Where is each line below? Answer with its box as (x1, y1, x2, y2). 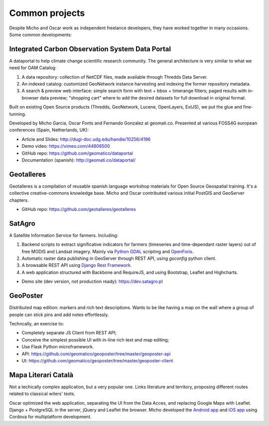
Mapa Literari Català (9, 371, 74, 379)
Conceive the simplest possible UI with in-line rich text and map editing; (21, 336, 169, 343)
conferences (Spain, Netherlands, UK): (9, 127, 89, 133)
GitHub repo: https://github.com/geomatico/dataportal (21, 150, 133, 156)
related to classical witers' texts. (9, 391, 76, 397)
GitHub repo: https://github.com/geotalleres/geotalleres (21, 207, 136, 212)
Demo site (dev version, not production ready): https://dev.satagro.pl (21, 279, 163, 285)
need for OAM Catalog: (9, 65, 57, 71)
